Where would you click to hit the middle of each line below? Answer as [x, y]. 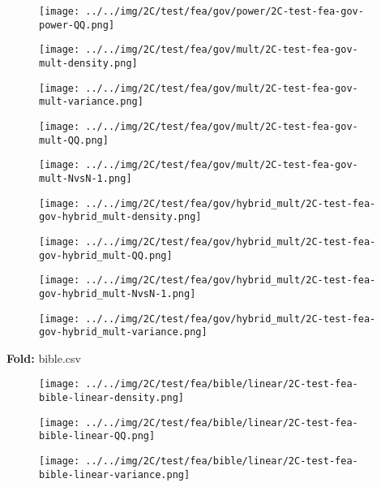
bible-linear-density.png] [111, 398]
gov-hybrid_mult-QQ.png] [106, 255]
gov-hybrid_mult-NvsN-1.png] [118, 293]
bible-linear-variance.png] [115, 474]
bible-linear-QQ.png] [97, 436]
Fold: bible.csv [44, 358]
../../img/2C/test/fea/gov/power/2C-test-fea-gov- [225, 11]
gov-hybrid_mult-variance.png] [123, 332]
